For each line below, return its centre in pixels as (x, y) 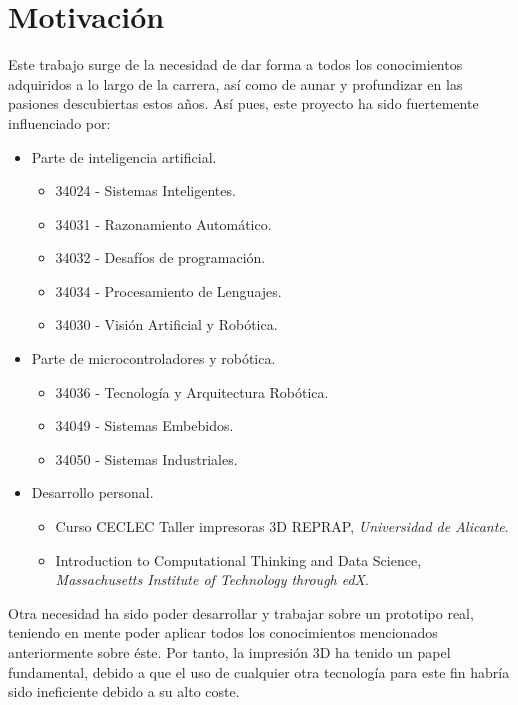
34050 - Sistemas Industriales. (146, 458)
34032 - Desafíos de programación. (160, 257)
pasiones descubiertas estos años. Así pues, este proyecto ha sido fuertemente (243, 103)
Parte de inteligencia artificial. (124, 156)
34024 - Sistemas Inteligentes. (145, 190)
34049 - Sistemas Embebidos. (144, 425)
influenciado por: (59, 122)
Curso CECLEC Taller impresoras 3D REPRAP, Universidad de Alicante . (282, 526)
